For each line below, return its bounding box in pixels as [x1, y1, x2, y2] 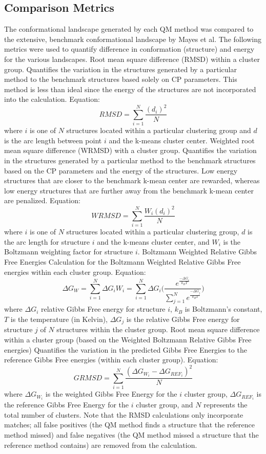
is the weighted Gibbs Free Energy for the [45, 388, 177, 399]
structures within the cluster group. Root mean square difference [56, 324, 260, 335]
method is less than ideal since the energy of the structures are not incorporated [4, 83, 256, 94]
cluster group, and [136, 399, 193, 410]
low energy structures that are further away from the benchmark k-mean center [4, 185, 254, 196]
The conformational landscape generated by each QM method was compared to [4, 24, 254, 34]
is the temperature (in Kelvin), [10, 313, 108, 324]
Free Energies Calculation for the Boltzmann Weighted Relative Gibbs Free [4, 256, 241, 267]
